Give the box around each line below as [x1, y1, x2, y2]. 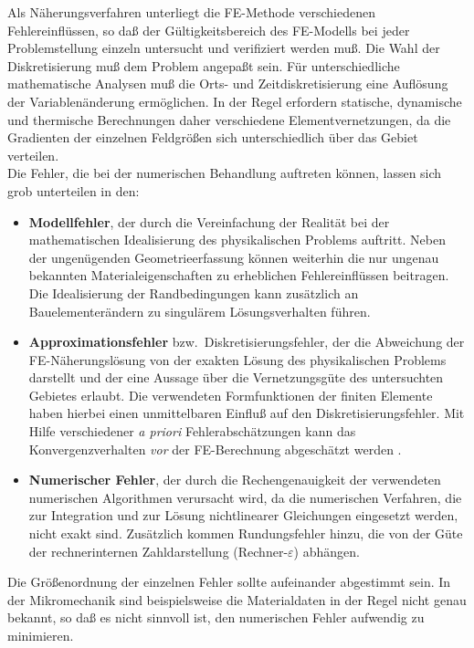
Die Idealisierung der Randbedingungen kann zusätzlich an [28, 283, 359, 302]
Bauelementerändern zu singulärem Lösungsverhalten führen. [28, 301, 371, 320]
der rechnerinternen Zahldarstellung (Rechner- [28, 541, 289, 560]
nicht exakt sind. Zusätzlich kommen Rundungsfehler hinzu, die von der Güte [28, 524, 463, 543]
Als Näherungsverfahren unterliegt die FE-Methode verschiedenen [7, 3, 375, 21]
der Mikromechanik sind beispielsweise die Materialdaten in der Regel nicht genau [7, 590, 467, 609]
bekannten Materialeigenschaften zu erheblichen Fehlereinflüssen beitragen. [28, 266, 449, 285]
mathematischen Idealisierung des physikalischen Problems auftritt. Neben [28, 230, 446, 249]
